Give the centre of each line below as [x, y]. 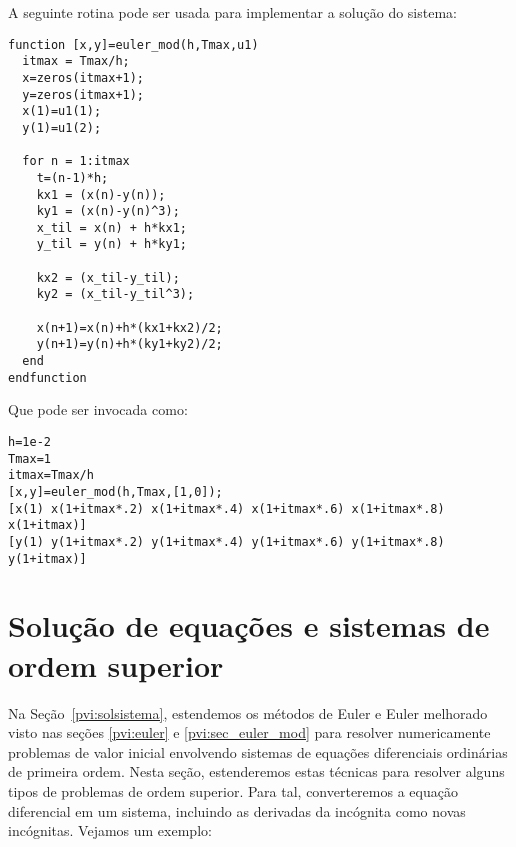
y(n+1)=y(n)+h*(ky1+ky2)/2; [129, 344]
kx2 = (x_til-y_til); [108, 277]
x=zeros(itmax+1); [83, 77]
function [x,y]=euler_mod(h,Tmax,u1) [133, 44]
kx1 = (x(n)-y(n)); [101, 194]
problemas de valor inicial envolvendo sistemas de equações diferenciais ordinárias [258, 751]
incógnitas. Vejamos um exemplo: [110, 830]
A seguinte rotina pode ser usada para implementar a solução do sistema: [232, 12]
